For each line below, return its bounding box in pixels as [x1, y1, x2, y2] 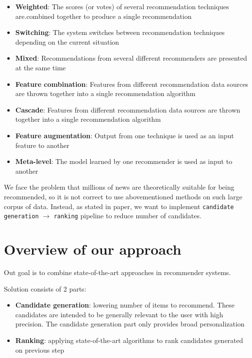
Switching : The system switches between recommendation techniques [15, 27, 225, 37]
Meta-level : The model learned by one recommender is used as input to [15, 156, 233, 166]
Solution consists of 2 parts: [4, 283, 86, 293]
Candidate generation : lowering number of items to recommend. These [15, 300, 235, 310]
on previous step [15, 344, 64, 355]
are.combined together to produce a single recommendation [15, 11, 192, 21]
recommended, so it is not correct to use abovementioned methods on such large [4, 191, 242, 201]
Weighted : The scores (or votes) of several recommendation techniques [15, 1, 229, 11]
